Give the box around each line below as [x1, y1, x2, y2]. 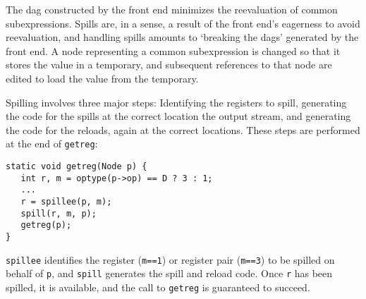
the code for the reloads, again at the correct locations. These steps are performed [6, 122, 360, 137]
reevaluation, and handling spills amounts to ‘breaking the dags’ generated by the [6, 30, 359, 44]
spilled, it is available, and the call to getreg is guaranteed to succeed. [6, 279, 310, 294]
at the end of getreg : [6, 136, 98, 151]
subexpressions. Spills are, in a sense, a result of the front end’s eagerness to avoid [6, 16, 360, 30]
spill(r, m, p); [20, 208, 97, 219]
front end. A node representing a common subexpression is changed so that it [6, 43, 341, 58]
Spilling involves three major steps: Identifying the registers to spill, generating [6, 94, 347, 109]
